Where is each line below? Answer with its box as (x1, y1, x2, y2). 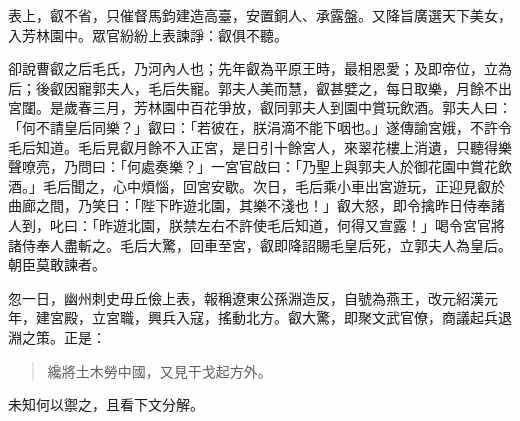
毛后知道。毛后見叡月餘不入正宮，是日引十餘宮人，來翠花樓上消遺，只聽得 (8, 136, 498, 157)
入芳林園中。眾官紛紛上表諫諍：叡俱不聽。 (8, 24, 288, 45)
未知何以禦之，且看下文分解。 (8, 394, 204, 415)
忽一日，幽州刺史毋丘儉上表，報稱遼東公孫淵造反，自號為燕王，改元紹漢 (8, 287, 484, 308)
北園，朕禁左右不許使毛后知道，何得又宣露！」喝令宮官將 (126, 214, 505, 235)
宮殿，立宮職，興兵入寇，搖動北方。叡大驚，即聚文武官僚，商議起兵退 (49, 307, 512, 328)
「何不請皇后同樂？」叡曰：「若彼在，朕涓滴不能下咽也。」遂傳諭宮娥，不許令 (8, 116, 512, 137)
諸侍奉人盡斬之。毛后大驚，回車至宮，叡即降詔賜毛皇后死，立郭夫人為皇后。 (8, 234, 512, 255)
